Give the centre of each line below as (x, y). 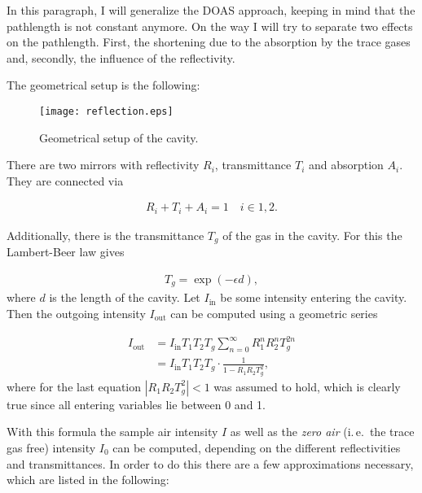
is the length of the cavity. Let (125, 297)
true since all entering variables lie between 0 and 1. (136, 404)
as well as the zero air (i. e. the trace (322, 432)
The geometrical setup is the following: (103, 85)
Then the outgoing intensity (76, 314)
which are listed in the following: (88, 480)
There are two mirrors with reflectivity (103, 165)
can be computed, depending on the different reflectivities (257, 447)
